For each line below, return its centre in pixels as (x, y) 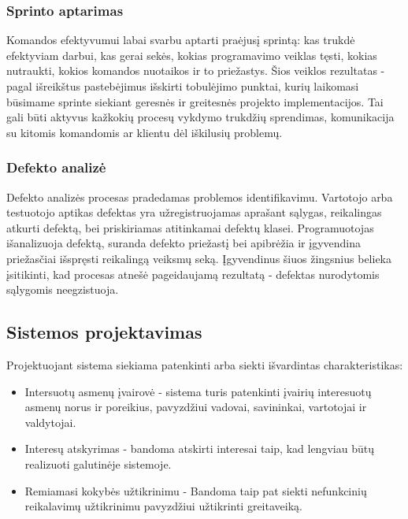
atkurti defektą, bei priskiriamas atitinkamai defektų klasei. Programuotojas (190, 227)
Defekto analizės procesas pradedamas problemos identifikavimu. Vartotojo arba (200, 196)
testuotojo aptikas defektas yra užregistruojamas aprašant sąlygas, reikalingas (194, 212)
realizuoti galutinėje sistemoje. (98, 463)
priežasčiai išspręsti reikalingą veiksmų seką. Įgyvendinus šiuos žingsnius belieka (199, 258)
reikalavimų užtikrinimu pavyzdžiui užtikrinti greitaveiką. (163, 506)
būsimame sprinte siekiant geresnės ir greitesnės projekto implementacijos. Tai (195, 101)
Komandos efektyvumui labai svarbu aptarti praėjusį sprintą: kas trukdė (181, 40)
